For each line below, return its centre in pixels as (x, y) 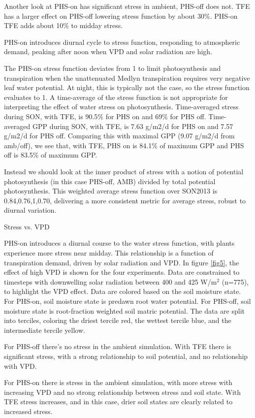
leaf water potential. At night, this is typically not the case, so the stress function (127, 87)
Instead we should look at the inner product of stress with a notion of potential (124, 171)
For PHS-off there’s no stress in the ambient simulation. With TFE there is (118, 346)
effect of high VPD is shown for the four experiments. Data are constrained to (122, 272)
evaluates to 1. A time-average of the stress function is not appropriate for (116, 97)
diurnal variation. (30, 210)
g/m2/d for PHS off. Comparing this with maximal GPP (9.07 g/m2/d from (119, 136)
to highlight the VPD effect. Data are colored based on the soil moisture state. (123, 291)
